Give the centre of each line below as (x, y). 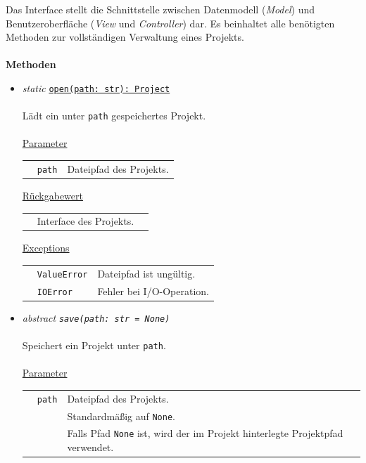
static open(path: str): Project (96, 87)
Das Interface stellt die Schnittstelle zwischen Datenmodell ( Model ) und (160, 9)
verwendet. (90, 447)
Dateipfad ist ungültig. (146, 273)
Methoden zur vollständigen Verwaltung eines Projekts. (125, 37)
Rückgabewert (52, 195)
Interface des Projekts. (86, 221)
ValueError (62, 274)
